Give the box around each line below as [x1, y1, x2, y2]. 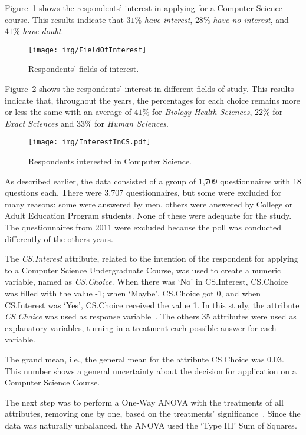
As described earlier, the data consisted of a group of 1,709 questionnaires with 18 [5, 174, 301, 187]
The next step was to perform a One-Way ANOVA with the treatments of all [5, 396, 284, 408]
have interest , [144, 13, 193, 25]
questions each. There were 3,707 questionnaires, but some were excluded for [5, 186, 282, 199]
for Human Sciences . [94, 117, 169, 129]
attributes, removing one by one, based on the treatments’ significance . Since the [5, 407, 301, 420]
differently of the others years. [5, 232, 113, 245]
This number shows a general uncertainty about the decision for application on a [5, 364, 297, 377]
